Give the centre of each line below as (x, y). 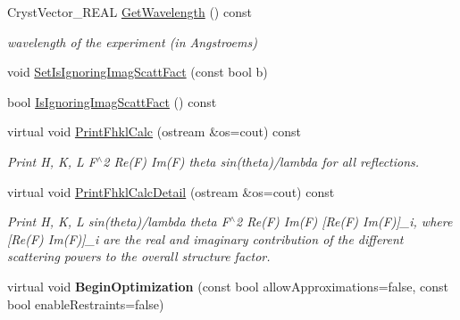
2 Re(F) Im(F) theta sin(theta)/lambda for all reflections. (261, 161)
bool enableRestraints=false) (86, 304)
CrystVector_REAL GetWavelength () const (130, 12)
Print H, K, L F (52, 161)
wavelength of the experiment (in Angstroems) (132, 41)
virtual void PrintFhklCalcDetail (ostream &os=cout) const (171, 191)
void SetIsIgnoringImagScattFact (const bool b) (138, 72)
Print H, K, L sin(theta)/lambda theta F (118, 222)
